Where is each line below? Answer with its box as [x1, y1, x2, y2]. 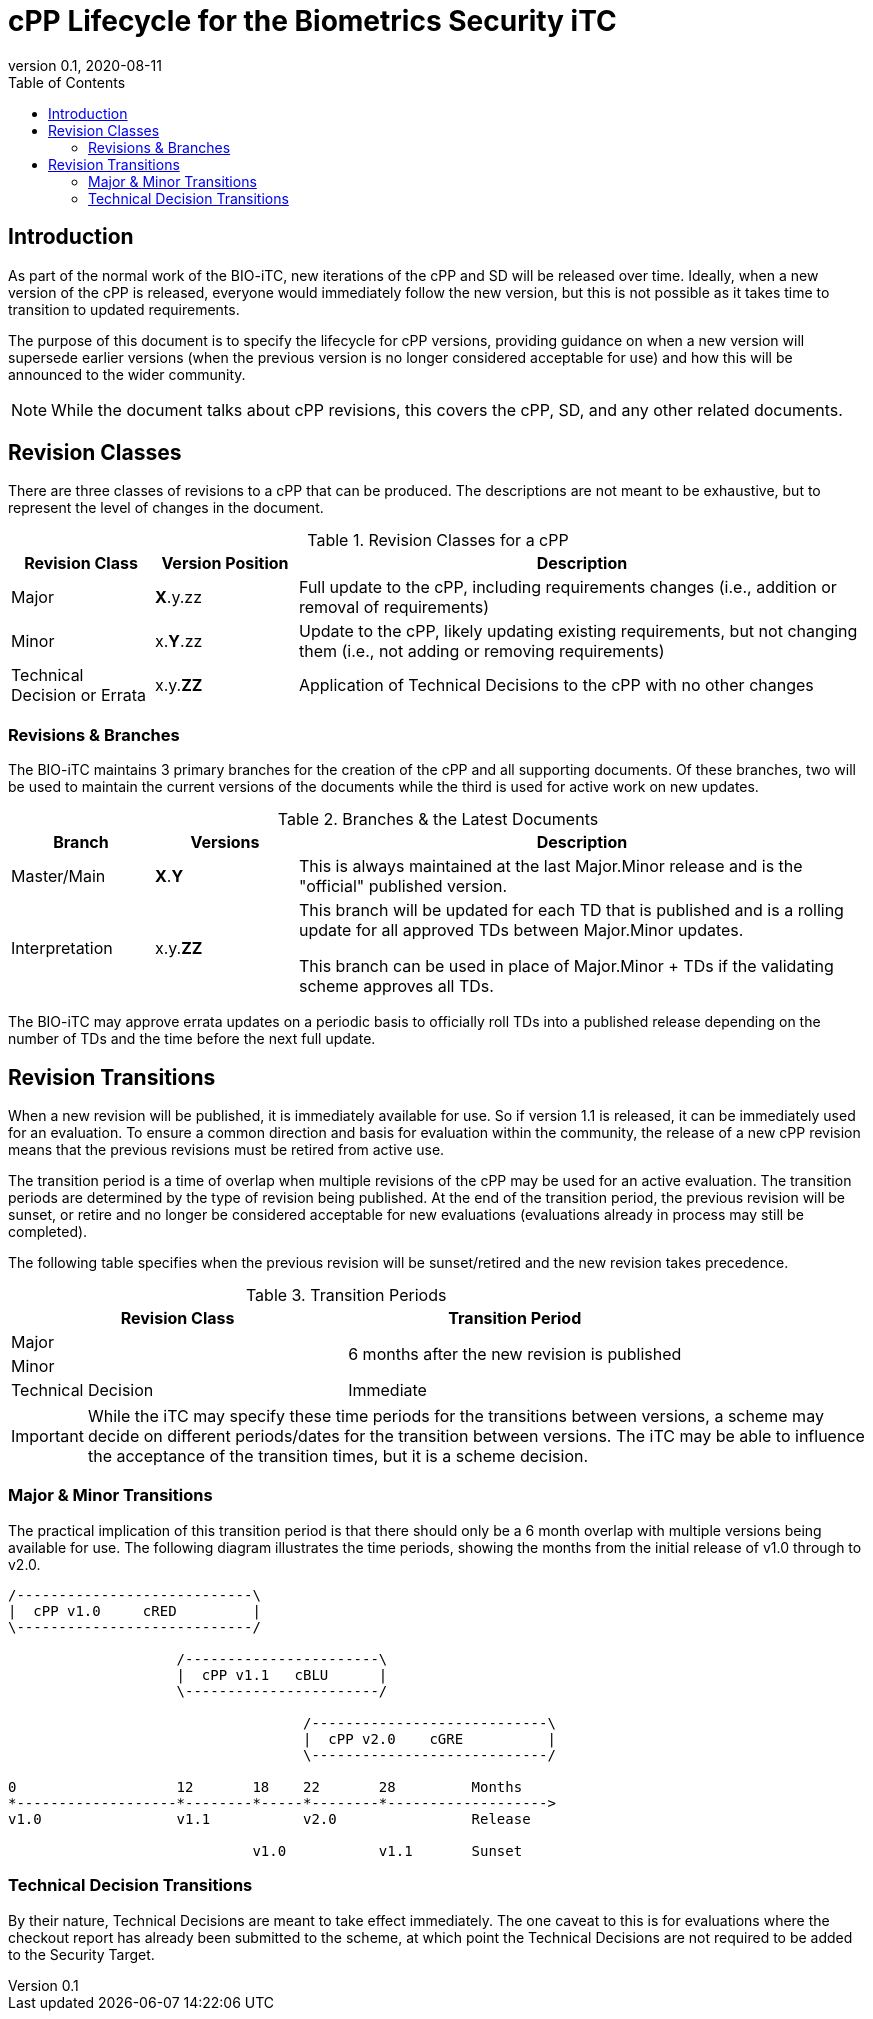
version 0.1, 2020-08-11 [8, 56, 162, 74]
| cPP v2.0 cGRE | [303, 1730, 556, 1747]
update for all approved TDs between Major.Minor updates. [298, 920, 744, 941]
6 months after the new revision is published [348, 1344, 682, 1365]
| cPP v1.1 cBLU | [176, 1666, 388, 1683]
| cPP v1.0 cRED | [8, 1602, 261, 1619]
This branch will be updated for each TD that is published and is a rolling [298, 900, 844, 921]
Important [11, 1426, 84, 1447]
